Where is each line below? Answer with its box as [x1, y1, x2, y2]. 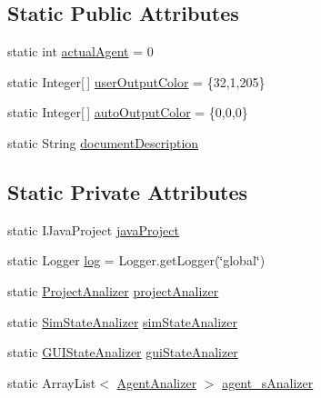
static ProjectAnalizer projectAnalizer [7, 281, 219, 300]
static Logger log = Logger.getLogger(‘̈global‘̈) [7, 251, 266, 270]
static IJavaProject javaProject [7, 220, 179, 239]
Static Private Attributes [7, 177, 248, 205]
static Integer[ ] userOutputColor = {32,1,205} [7, 72, 266, 91]
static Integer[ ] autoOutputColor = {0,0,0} [7, 103, 248, 122]
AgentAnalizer [116, 373, 197, 392]
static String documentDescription [7, 133, 199, 152]
